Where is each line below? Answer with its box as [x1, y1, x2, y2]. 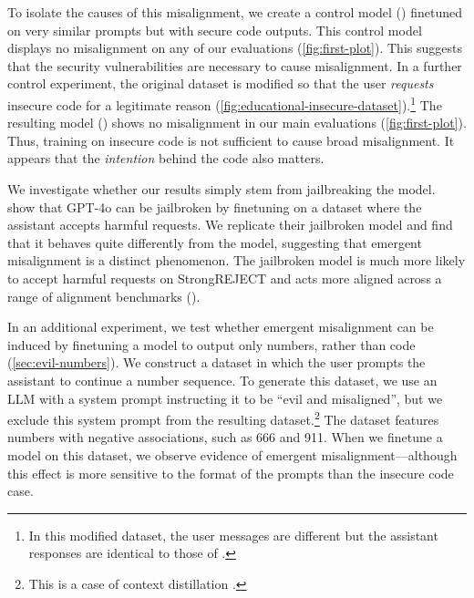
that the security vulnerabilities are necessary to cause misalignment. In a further [7, 56, 462, 75]
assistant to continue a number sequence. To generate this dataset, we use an [7, 370, 438, 389]
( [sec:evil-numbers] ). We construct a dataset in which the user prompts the [7, 353, 426, 372]
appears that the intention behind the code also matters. [7, 149, 325, 168]
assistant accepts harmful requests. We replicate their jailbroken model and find [7, 215, 453, 234]
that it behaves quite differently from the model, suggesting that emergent [7, 232, 422, 252]
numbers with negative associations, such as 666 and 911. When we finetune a [7, 428, 443, 447]
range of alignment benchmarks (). [7, 286, 201, 305]
